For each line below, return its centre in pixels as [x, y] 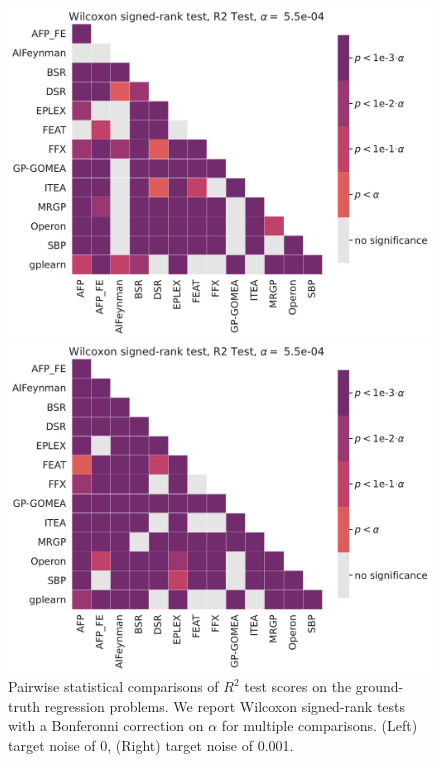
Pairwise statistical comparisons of [113, 686]
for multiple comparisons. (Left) [319, 725]
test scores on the [298, 686]
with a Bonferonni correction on [106, 725]
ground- [379, 686]
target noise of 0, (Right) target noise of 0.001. [151, 744]
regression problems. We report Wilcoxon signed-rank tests [225, 705]
